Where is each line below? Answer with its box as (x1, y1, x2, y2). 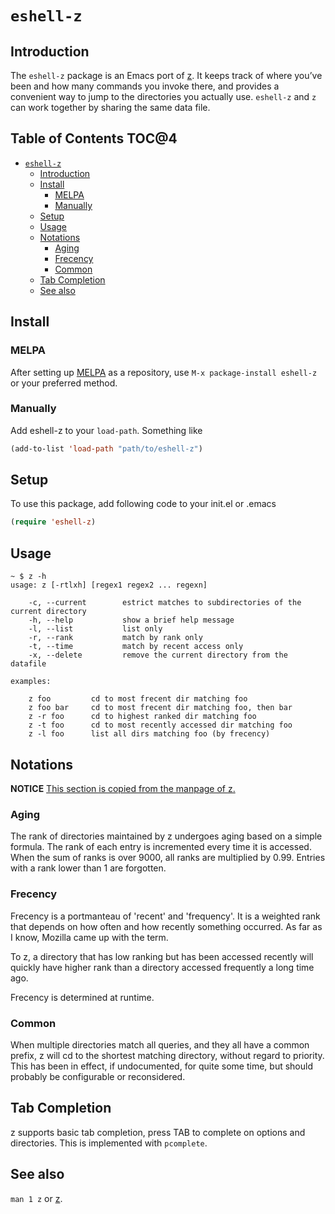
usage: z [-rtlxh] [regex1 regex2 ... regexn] (10, 580, 208, 591)
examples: (10, 677, 52, 687)
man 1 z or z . (10, 1192, 63, 1204)
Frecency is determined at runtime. (10, 991, 155, 1003)
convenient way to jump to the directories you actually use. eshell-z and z (10, 91, 317, 102)
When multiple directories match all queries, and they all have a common (10, 1038, 310, 1051)
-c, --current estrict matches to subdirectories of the (28, 598, 302, 608)
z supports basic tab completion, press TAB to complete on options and (10, 1126, 306, 1138)
